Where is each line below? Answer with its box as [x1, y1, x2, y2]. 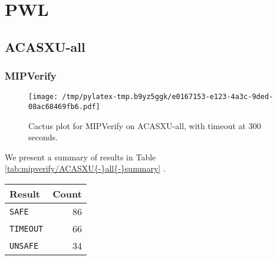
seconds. [28, 131, 58, 143]
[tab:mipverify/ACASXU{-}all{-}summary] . [5, 162, 166, 175]
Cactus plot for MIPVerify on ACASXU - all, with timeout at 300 [28, 119, 261, 131]
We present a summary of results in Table [5, 150, 156, 163]
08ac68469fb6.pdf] [28, 103, 100, 111]
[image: [28, 93, 58, 101]
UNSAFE [9, 241, 39, 251]
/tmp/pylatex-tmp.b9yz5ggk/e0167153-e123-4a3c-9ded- [62, 93, 273, 101]
